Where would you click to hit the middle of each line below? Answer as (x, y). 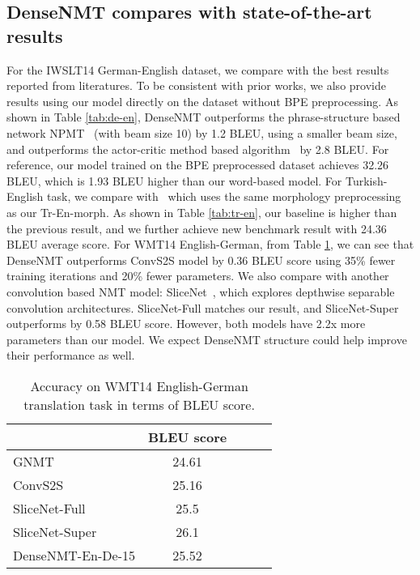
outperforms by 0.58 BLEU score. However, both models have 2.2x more (186, 324)
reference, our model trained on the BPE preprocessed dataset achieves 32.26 (198, 165)
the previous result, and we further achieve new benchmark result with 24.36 (197, 228)
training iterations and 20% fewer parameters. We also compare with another (198, 276)
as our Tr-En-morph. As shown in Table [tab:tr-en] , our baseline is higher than (202, 212)
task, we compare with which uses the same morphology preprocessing (224, 196)
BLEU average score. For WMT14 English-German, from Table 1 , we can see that (210, 244)
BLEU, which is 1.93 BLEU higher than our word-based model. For (174, 180)
